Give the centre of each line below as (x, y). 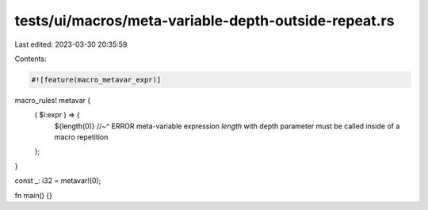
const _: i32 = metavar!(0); (58, 181)
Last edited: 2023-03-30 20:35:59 (71, 44)
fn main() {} (34, 195)
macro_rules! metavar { (53, 100)
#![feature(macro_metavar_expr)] (96, 80)
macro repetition (81, 137)
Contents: (31, 59)
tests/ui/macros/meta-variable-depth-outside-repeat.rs (204, 21)
